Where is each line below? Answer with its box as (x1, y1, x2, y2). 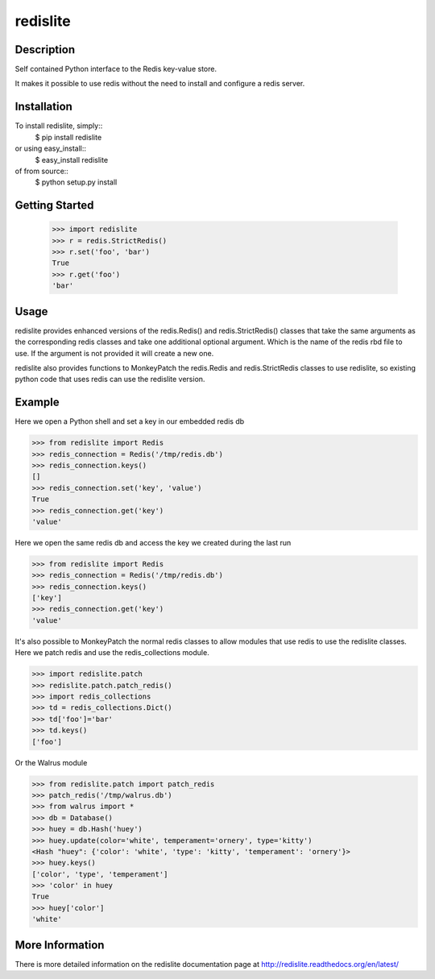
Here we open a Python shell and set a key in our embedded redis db (14, 417, 245, 426)
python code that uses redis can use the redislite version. (14, 375, 205, 384)
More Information (14, 938, 105, 952)
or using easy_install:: (14, 143, 87, 153)
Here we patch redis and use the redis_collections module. (14, 648, 209, 658)
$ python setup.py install (35, 177, 118, 187)
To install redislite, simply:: (14, 121, 103, 131)
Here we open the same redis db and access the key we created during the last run (14, 537, 292, 547)
